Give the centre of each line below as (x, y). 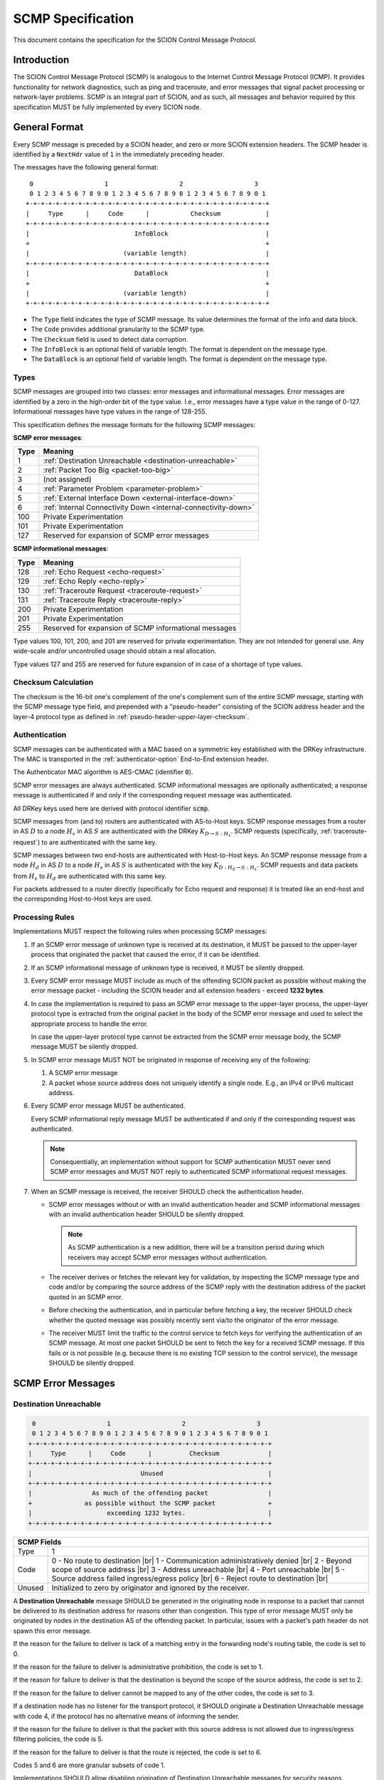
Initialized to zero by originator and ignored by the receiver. (150, 1588)
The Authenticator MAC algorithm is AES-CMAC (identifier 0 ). (103, 772)
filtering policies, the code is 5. (58, 1739)
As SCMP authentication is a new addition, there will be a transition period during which (196, 1247)
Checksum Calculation (53, 682)
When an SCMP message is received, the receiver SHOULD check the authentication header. (167, 1191)
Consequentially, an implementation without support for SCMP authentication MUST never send (190, 1161)
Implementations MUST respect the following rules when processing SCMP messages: (140, 931)
